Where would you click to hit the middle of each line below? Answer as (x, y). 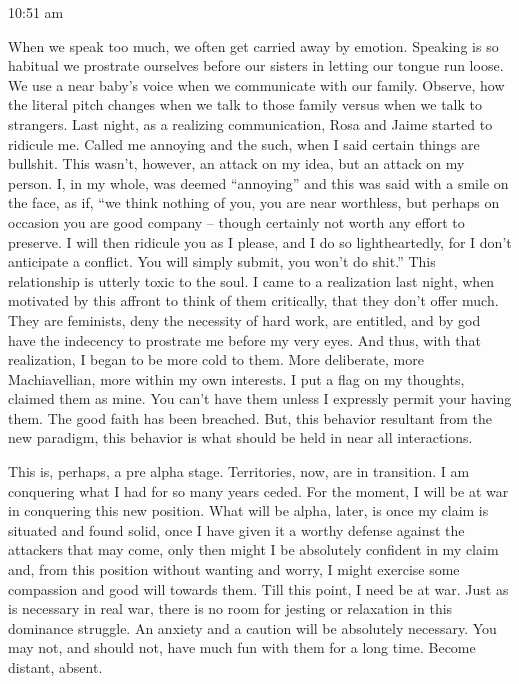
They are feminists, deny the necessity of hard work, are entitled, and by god (244, 319)
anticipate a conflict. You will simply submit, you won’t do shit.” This (222, 261)
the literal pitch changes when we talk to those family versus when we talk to (245, 104)
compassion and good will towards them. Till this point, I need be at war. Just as (258, 588)
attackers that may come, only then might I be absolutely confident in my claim (253, 549)
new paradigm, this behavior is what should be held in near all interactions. (240, 437)
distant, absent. (55, 667)
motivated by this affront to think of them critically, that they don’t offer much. (253, 300)
